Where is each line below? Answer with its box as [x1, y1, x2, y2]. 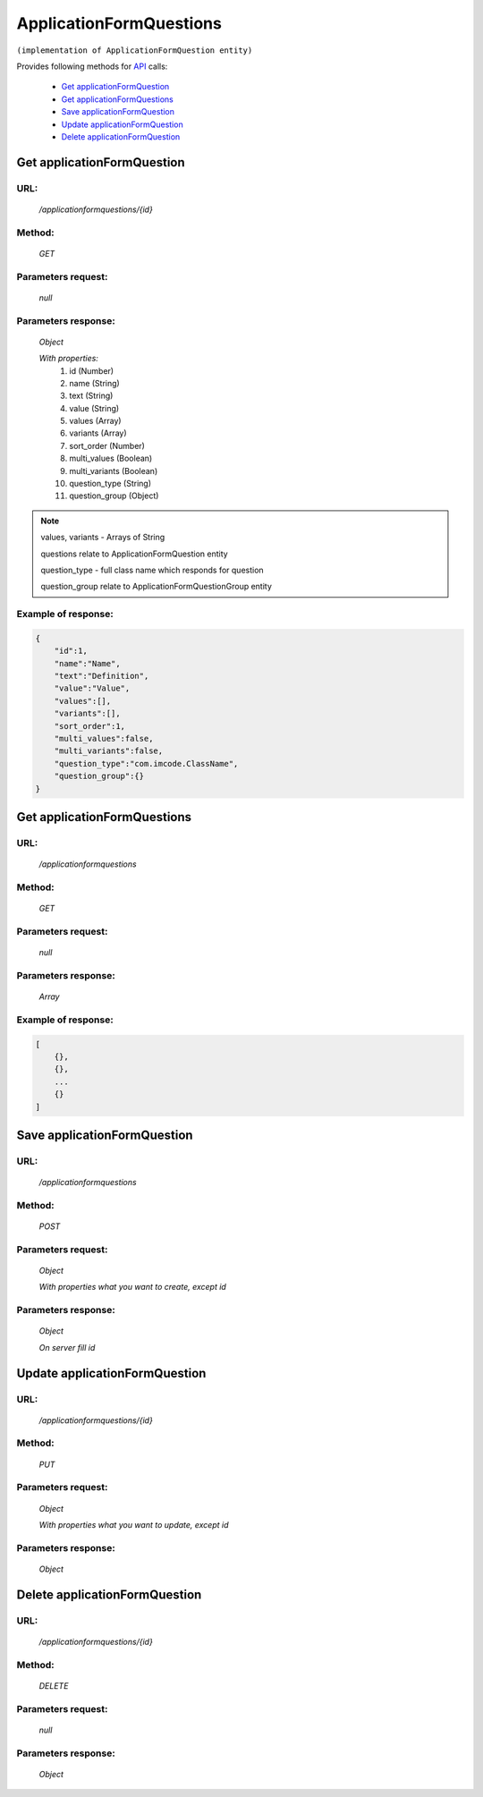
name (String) [69, 377, 120, 388]
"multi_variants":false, [54, 746, 164, 756]
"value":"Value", [54, 683, 131, 693]
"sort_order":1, [54, 721, 125, 731]
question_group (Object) [69, 490, 159, 501]
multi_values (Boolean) [69, 453, 153, 464]
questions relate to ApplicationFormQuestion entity [40, 548, 228, 559]
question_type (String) [69, 479, 152, 489]
